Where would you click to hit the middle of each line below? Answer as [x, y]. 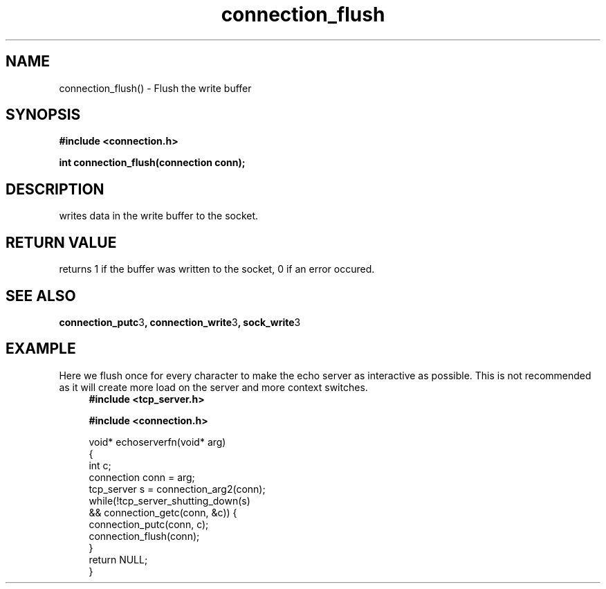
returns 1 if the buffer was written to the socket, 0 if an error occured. [217, 269]
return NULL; [118, 559]
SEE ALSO [41, 296]
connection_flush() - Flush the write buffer [155, 88]
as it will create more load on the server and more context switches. [213, 387]
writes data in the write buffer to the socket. [159, 216]
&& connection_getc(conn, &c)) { [163, 512]
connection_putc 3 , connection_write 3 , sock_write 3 [180, 322]
